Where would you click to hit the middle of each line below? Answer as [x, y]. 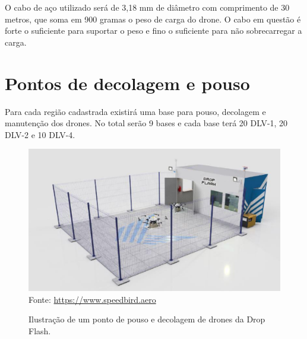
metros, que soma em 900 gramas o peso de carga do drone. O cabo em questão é [153, 19]
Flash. [40, 330]
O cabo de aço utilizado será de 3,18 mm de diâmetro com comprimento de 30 [147, 7]
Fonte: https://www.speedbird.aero [92, 299]
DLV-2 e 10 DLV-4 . [40, 134]
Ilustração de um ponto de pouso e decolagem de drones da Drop [147, 319]
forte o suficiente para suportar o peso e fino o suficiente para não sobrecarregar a [153, 31]
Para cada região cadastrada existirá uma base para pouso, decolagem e [135, 111]
